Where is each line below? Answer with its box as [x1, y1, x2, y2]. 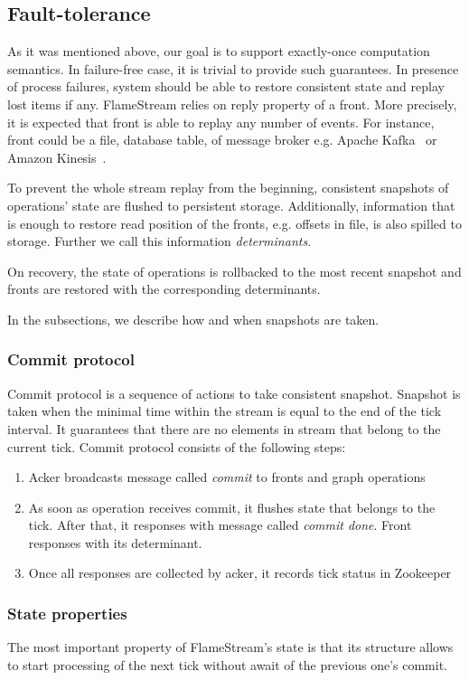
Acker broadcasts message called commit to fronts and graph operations [28, 467, 426, 486]
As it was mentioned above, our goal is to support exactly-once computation [7, 42, 430, 61]
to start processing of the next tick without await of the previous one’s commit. [7, 655, 447, 674]
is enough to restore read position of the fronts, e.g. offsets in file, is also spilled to [7, 213, 462, 232]
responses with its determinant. [28, 533, 202, 552]
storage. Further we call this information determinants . [7, 231, 312, 250]
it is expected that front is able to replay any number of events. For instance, [7, 112, 435, 131]
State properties [7, 602, 127, 624]
